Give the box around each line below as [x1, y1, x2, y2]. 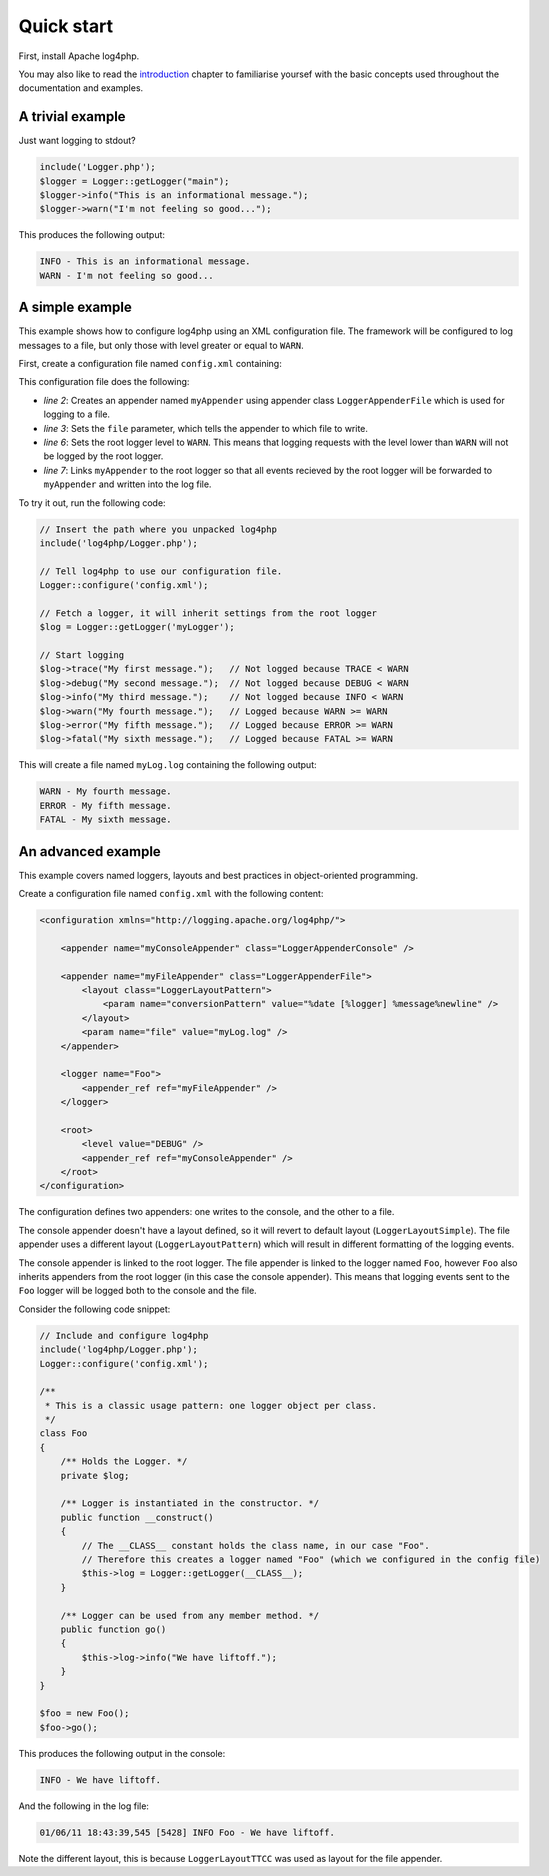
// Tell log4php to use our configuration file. [39, 565, 283, 577]
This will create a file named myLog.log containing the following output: [18, 759, 317, 771]
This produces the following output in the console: [18, 1747, 226, 1759]
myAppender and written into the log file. [43, 478, 212, 490]
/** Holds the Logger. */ [60, 1456, 188, 1467]
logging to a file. [43, 408, 110, 420]
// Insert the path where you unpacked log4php [39, 523, 277, 535]
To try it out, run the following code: [18, 496, 166, 509]
